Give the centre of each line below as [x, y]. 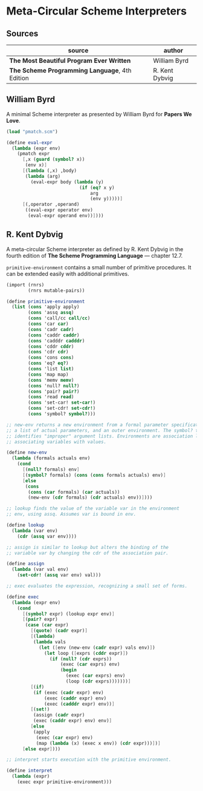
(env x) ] [36, 165]
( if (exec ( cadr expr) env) [68, 692]
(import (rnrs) [25, 285]
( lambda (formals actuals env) [51, 458]
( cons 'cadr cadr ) [51, 329]
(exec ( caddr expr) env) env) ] [72, 721]
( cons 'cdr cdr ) [48, 352]
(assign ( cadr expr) [59, 715]
